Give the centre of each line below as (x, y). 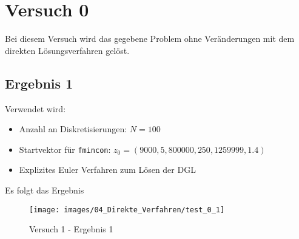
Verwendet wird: (35, 108)
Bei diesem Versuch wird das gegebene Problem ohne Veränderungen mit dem (150, 39)
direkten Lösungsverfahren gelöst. (67, 50)
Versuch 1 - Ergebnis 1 (71, 229)
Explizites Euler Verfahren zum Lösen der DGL (107, 170)
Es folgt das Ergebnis (45, 190)
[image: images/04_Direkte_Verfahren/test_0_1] (127, 210)
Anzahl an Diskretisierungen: (73, 129)
